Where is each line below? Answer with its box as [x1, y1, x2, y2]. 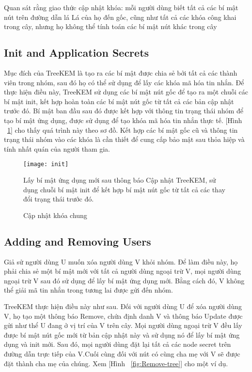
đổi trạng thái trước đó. [23, 194, 94, 204]
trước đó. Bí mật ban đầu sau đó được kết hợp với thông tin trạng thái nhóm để [4, 106, 243, 116]
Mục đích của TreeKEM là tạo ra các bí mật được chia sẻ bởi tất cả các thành [4, 67, 237, 77]
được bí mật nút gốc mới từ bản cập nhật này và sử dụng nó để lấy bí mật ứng [4, 329, 240, 340]
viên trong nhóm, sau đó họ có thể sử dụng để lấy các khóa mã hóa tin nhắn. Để [4, 77, 244, 87]
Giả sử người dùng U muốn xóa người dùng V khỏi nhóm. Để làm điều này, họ [4, 256, 238, 266]
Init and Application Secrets [4, 45, 149, 60]
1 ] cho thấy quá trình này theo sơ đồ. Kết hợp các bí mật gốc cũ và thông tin [7, 124, 238, 135]
